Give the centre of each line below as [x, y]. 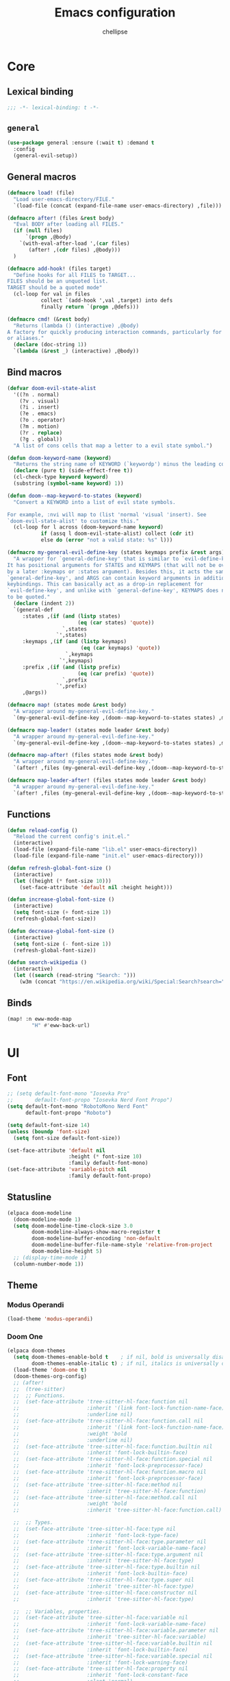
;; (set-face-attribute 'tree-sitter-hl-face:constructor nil [105, 1593]
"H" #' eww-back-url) [61, 1025]
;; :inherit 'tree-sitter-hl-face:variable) [110, 1637]
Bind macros [35, 373]
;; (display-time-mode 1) [50, 1257]
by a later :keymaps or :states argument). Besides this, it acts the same [117, 571]
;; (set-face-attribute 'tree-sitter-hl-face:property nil [101, 1669]
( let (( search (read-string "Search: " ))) [75, 976]
